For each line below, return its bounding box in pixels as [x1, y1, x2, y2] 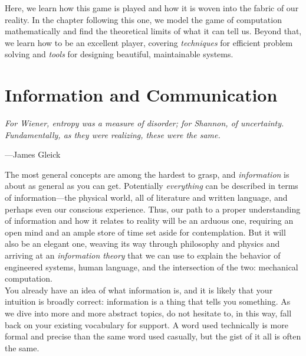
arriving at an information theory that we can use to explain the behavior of [5, 249, 281, 262]
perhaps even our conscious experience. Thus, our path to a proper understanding [5, 203, 301, 215]
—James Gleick [5, 148, 61, 161]
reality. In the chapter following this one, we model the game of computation [5, 13, 282, 25]
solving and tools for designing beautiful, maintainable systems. [5, 48, 233, 60]
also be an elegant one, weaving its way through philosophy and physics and [5, 237, 280, 250]
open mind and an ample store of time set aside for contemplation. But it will [5, 226, 286, 238]
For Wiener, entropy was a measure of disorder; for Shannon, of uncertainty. [5, 117, 284, 129]
